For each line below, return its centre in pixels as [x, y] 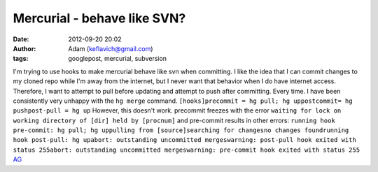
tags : [21, 59]
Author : [24, 48]
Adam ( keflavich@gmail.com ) [111, 48]
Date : [21, 39]
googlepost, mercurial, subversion [118, 59]
